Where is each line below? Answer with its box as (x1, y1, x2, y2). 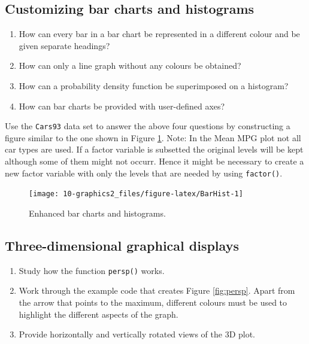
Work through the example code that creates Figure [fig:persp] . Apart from (19, 284, 295, 297)
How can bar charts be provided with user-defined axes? (19, 99, 225, 112)
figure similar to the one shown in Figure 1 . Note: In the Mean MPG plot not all (5, 131, 301, 144)
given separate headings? (19, 39, 110, 51)
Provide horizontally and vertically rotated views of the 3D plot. (19, 328, 256, 340)
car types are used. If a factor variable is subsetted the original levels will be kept (5, 143, 304, 156)
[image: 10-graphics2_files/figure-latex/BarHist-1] (29, 190, 243, 199)
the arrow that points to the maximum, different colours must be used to (19, 296, 287, 308)
